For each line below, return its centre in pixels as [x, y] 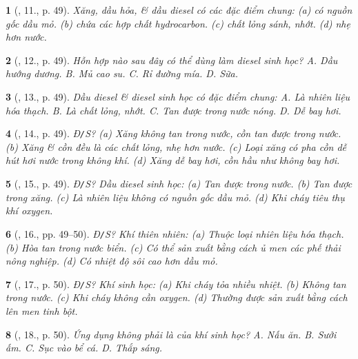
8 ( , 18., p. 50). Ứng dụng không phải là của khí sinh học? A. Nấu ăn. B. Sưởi [171, 334]
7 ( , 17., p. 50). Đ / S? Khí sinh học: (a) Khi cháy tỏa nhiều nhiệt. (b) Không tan [176, 284]
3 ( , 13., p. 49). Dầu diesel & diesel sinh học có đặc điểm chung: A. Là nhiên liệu [178, 96]
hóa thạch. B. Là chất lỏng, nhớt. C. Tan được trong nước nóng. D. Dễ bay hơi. [173, 110]
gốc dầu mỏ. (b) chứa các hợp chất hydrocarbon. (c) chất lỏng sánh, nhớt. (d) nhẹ [178, 23]
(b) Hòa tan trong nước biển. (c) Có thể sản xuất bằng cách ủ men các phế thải [173, 247]
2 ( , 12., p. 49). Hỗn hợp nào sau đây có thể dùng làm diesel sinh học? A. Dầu [172, 60]
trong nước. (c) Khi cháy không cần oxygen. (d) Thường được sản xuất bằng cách [177, 297]
